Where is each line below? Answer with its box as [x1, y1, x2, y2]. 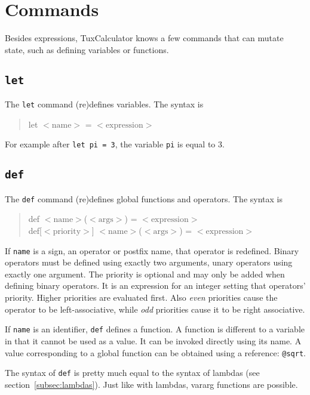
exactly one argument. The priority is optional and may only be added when [5, 267, 285, 280]
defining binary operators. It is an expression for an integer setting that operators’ [5, 279, 306, 292]
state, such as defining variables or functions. [5, 43, 169, 55]
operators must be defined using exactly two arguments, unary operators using [5, 256, 293, 269]
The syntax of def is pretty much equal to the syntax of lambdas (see [5, 366, 260, 379]
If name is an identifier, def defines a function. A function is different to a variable [5, 323, 305, 335]
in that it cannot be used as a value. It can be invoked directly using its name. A [5, 334, 302, 347]
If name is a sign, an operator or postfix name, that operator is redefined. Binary [5, 244, 299, 257]
